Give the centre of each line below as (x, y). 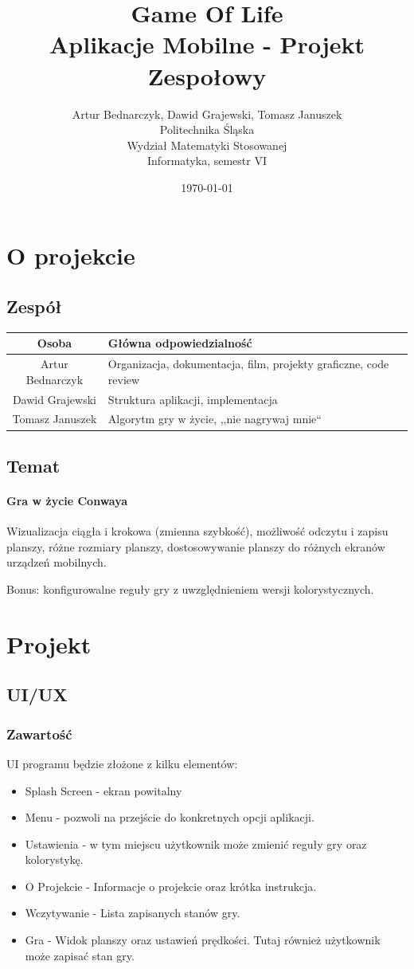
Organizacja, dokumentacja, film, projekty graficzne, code (248, 364)
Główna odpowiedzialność (180, 343)
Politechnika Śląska (207, 129)
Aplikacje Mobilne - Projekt (207, 44)
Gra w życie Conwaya (67, 500)
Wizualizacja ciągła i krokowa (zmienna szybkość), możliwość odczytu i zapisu (197, 531)
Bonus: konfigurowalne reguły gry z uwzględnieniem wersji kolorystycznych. (190, 588)
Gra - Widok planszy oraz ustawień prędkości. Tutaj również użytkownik (203, 940)
